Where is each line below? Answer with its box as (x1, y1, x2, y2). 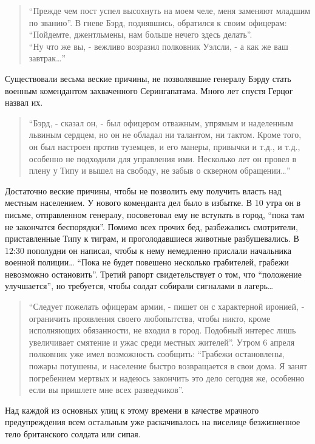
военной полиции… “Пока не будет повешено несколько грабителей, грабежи (5, 256, 289, 268)
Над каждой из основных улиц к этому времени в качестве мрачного (5, 403, 259, 416)
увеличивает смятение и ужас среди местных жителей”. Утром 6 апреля (29, 335, 295, 348)
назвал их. (5, 96, 43, 109)
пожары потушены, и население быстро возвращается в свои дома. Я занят (29, 360, 307, 372)
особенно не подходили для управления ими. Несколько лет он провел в (29, 152, 297, 165)
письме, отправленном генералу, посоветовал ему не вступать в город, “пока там (5, 208, 305, 220)
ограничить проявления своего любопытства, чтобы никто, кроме (29, 312, 271, 324)
